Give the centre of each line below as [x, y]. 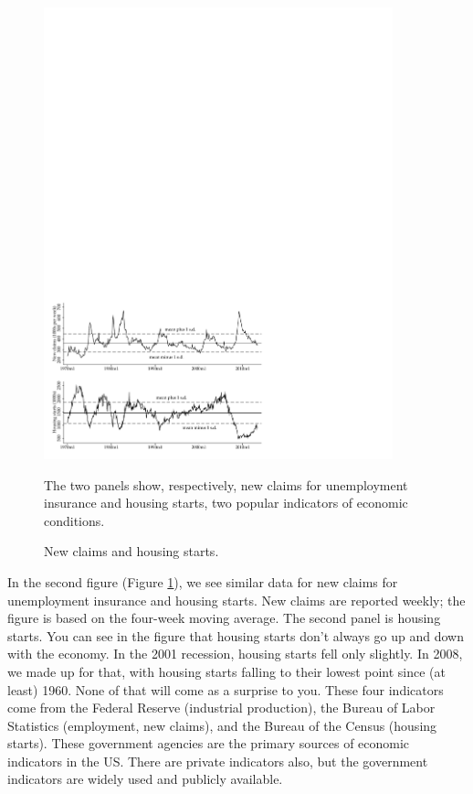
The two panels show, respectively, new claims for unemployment [226, 484]
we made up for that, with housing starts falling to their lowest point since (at [227, 671]
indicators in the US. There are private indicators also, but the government [218, 761]
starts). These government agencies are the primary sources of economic [209, 743]
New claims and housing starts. [131, 551]
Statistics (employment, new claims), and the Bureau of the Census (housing [222, 725]
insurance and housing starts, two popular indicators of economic [226, 503]
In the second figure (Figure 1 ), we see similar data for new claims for [203, 581]
